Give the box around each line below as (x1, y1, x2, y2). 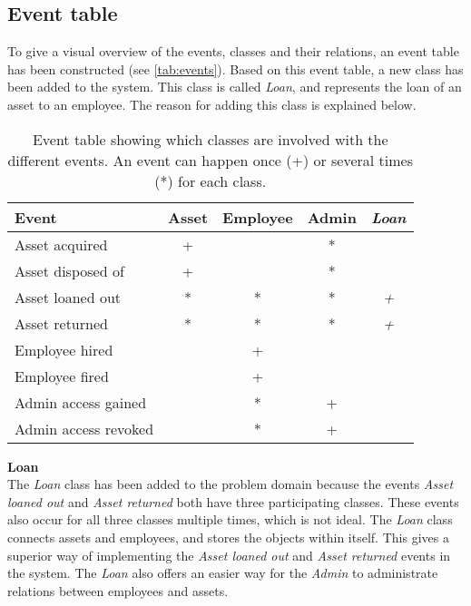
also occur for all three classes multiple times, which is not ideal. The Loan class (7, 510, 453, 529)
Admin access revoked (15, 417, 154, 439)
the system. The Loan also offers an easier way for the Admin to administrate (7, 563, 438, 582)
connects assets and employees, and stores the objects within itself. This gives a (7, 527, 449, 546)
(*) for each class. (154, 170, 267, 191)
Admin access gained (15, 391, 147, 413)
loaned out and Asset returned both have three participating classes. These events (7, 492, 459, 511)
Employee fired (15, 365, 109, 386)
